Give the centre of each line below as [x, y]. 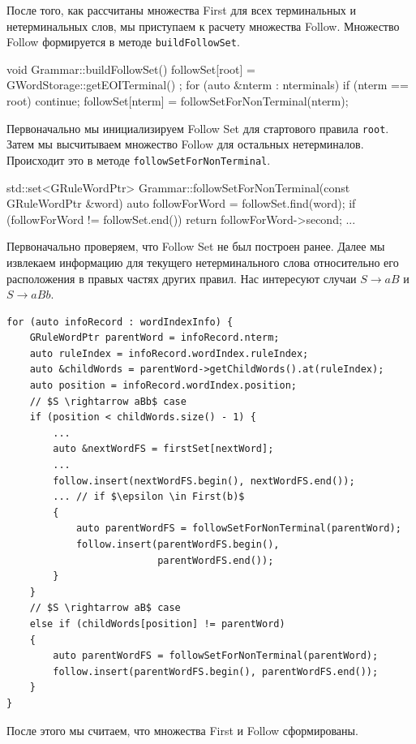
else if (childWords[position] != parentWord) [157, 624]
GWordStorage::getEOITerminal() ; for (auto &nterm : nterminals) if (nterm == [208, 85]
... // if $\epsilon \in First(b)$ [149, 497]
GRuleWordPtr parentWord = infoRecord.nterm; [154, 338]
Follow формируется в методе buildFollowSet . [123, 42]
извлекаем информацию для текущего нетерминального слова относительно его [203, 262]
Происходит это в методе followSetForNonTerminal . [139, 159]
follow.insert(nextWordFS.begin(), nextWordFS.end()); [204, 481]
